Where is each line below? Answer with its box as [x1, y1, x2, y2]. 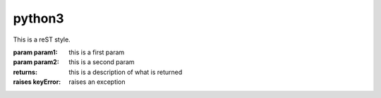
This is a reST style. [13, 35, 71, 44]
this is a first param [68, 48, 125, 56]
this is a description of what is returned [68, 68, 183, 76]
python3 [13, 11, 64, 26]
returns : [13, 68, 38, 76]
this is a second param [68, 58, 135, 66]
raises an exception [68, 78, 126, 86]
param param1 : [13, 48, 58, 56]
